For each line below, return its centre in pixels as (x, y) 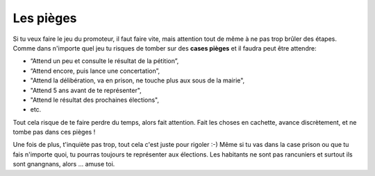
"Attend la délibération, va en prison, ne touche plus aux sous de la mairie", (137, 80)
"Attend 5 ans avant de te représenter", (86, 90)
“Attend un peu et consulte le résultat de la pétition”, (105, 61)
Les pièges (45, 18)
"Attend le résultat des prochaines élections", (95, 100)
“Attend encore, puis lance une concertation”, (95, 71)
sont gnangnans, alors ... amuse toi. (64, 164)
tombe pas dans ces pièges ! (54, 132)
